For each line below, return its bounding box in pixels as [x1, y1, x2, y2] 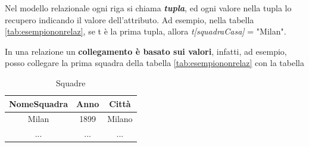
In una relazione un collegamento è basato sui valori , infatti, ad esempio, [5, 45, 287, 57]
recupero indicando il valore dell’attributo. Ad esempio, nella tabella [5, 13, 254, 26]
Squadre [56, 76, 86, 89]
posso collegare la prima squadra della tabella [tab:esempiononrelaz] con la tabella [5, 57, 304, 69]
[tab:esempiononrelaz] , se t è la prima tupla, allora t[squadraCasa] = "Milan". [5, 25, 286, 37]
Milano [107, 112, 133, 125]
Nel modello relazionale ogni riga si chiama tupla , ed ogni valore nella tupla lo [5, 2, 292, 14]
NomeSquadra [9, 97, 68, 110]
